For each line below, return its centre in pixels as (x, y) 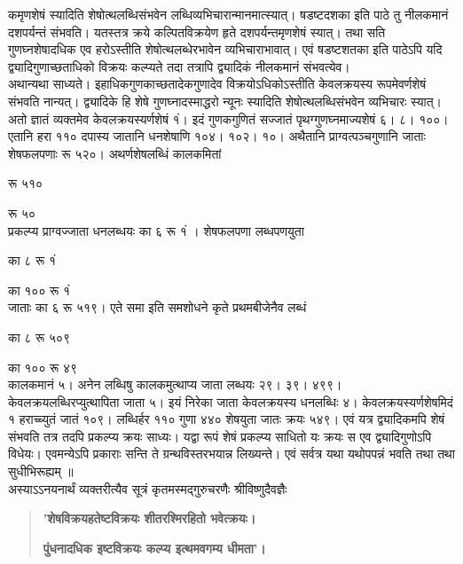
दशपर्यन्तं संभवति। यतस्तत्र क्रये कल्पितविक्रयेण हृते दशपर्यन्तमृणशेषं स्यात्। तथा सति (197, 31)
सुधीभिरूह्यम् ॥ (41, 471)
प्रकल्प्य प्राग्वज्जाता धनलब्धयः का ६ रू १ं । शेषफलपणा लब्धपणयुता (156, 230)
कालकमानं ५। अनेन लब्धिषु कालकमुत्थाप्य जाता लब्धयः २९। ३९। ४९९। (175, 384)
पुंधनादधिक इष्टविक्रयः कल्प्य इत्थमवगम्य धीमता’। (154, 548)
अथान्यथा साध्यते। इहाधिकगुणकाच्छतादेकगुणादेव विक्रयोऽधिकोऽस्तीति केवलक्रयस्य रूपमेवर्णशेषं (217, 84)
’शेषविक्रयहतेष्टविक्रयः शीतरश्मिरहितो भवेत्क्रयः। (149, 518)
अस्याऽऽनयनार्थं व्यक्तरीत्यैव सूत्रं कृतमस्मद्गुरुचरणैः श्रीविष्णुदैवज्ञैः (148, 488)
